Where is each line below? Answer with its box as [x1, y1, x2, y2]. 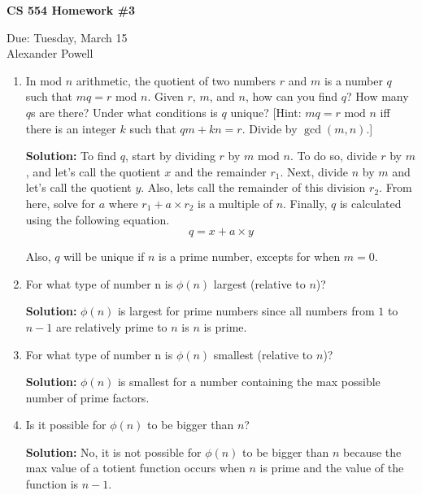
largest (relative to [213, 275, 306, 292]
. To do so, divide [289, 147, 377, 164]
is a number [324, 72, 383, 89]
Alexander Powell [7, 45, 94, 62]
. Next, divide [280, 163, 349, 180]
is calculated [339, 194, 402, 211]
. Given [147, 88, 184, 105]
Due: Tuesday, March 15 [7, 28, 128, 46]
